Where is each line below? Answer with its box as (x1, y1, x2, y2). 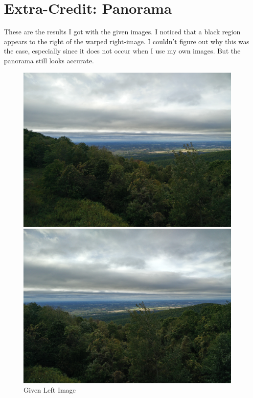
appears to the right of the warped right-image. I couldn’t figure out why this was (4, 36, 250, 46)
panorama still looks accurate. (4, 55, 94, 65)
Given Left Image (23, 385, 76, 395)
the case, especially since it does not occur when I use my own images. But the (4, 46, 241, 56)
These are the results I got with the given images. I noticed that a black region (4, 27, 241, 37)
